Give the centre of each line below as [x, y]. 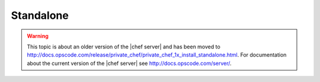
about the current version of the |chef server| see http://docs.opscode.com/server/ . [129, 63]
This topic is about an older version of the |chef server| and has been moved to [124, 47]
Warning [38, 36]
